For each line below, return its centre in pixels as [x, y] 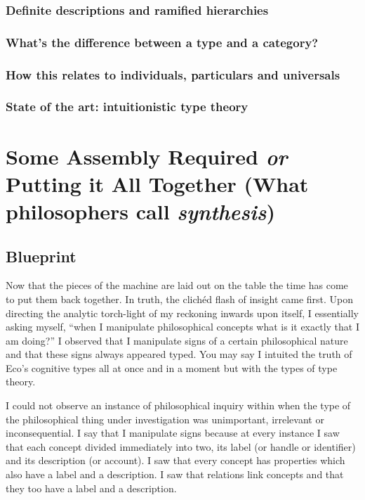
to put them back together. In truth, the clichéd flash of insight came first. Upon [180, 299]
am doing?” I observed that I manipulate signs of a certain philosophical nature [177, 340]
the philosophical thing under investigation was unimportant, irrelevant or [165, 419]
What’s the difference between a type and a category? [162, 42]
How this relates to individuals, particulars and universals [173, 74]
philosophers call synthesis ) [140, 211]
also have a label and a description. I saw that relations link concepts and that [175, 474]
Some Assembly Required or [147, 156]
